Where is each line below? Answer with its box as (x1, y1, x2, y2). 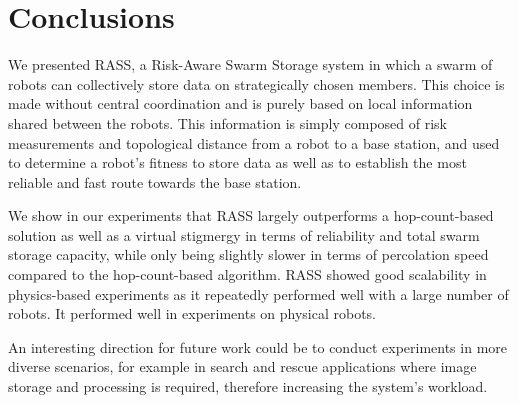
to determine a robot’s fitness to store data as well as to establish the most (8, 152, 467, 173)
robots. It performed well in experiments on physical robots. (8, 303, 377, 324)
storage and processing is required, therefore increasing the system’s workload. (8, 376, 488, 397)
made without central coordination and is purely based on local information (8, 93, 473, 114)
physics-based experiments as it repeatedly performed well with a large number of (8, 283, 509, 304)
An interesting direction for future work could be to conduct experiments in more (8, 336, 507, 357)
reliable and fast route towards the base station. (8, 171, 302, 192)
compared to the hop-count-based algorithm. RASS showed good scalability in (8, 264, 487, 285)
